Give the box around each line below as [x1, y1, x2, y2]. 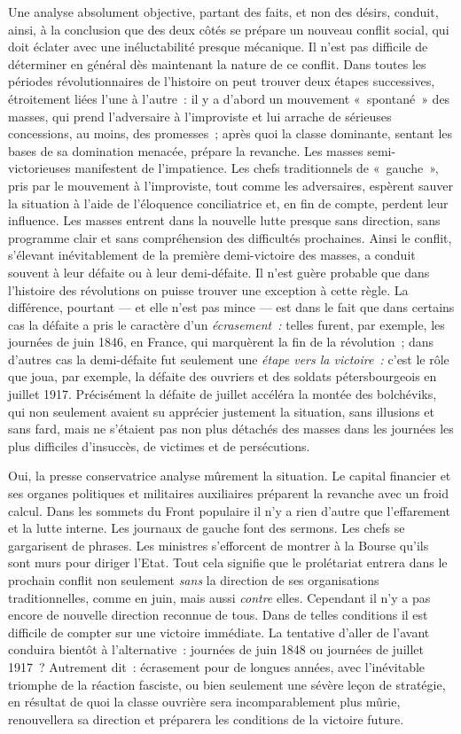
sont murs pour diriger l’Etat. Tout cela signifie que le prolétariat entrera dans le [8, 553, 448, 572]
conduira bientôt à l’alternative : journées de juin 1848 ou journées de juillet [8, 640, 424, 659]
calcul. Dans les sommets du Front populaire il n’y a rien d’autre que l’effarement [8, 501, 451, 519]
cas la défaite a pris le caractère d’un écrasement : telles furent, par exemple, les [8, 315, 445, 333]
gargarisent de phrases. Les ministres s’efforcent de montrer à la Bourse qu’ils [8, 535, 429, 554]
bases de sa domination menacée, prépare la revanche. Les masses [8, 141, 363, 160]
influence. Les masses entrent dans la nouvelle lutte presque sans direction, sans [8, 211, 441, 230]
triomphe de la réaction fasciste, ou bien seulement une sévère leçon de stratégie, [8, 675, 446, 693]
